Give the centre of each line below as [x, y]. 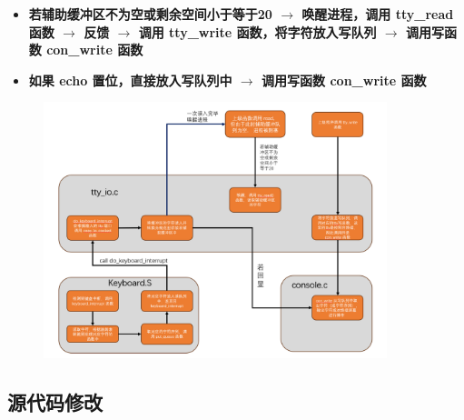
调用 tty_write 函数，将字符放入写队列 [257, 31]
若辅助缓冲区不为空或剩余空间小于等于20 [150, 14]
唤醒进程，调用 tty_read [378, 14]
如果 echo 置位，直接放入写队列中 [130, 80]
